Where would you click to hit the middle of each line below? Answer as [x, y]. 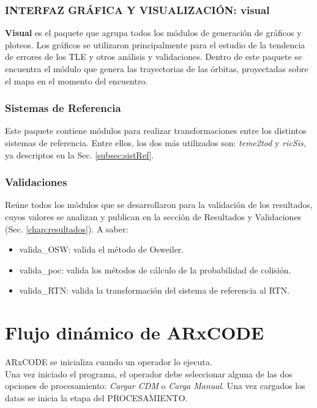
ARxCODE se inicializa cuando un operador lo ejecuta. [109, 362]
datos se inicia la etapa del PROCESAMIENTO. [96, 397]
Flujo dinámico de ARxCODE [135, 332]
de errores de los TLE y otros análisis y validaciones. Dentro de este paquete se [154, 57]
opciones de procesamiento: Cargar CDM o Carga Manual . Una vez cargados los [155, 386]
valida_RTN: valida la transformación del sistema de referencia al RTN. [155, 290]
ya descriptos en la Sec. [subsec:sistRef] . [80, 154]
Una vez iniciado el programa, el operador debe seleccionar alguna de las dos [149, 373]
